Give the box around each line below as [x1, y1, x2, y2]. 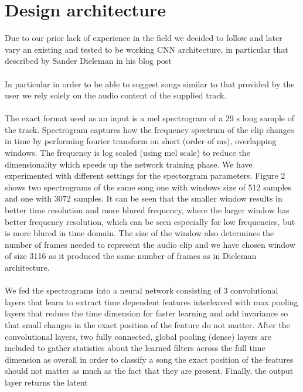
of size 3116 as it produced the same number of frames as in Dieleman [5, 250, 257, 262]
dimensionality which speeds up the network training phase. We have [5, 158, 253, 170]
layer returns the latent [5, 376, 88, 388]
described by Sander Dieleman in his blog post [5, 54, 172, 67]
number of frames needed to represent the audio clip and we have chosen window [5, 238, 295, 250]
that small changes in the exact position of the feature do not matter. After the [5, 318, 290, 330]
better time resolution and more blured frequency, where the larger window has [5, 204, 290, 216]
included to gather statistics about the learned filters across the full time [5, 342, 265, 354]
